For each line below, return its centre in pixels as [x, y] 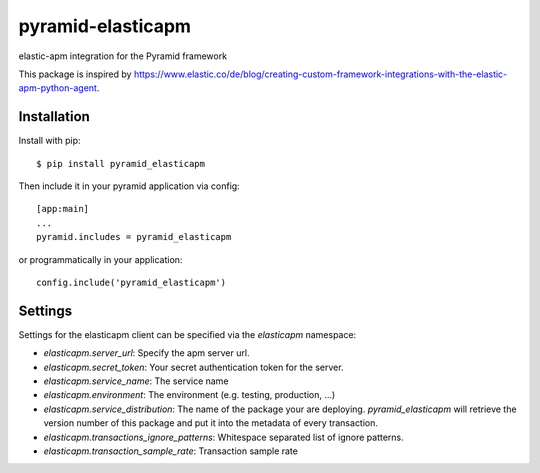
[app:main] [63, 209]
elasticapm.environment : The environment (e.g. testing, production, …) [189, 395]
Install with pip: [49, 141]
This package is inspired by [75, 74]
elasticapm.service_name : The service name [136, 381]
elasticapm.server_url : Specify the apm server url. [146, 353]
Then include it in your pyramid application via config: [129, 186]
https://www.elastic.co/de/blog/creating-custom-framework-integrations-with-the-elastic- [320, 74]
